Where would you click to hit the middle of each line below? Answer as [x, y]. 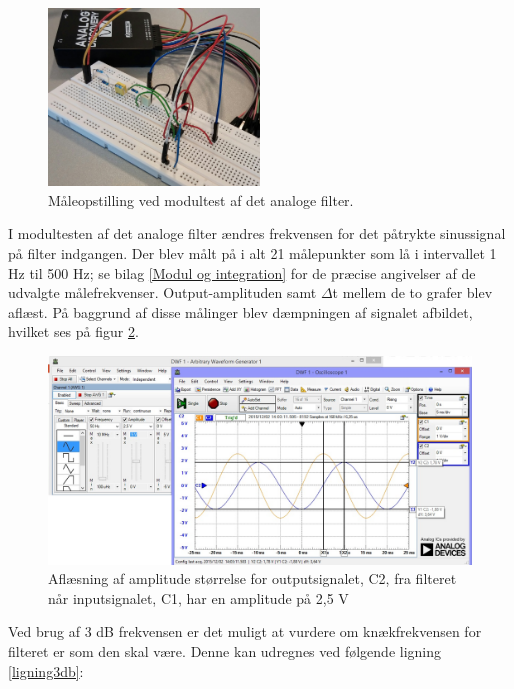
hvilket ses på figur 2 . [73, 331]
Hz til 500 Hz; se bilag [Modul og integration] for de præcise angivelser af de [242, 272]
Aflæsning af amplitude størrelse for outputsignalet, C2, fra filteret [252, 578]
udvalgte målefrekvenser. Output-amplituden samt [162, 292]
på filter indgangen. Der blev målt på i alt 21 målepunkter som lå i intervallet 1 [252, 253]
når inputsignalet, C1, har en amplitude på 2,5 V [198, 597]
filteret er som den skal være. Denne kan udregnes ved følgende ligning [225, 651]
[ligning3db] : [46, 670]
